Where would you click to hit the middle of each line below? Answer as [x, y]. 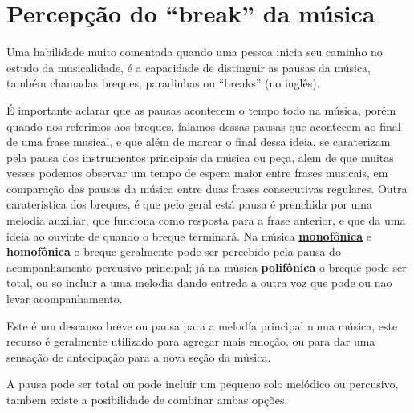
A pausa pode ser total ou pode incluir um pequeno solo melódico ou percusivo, [203, 384]
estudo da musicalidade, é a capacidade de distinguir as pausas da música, [189, 67]
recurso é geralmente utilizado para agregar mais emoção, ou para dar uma [191, 341]
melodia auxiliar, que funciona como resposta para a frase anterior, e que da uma [206, 220]
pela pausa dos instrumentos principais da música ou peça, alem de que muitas [200, 157]
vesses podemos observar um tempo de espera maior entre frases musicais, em [197, 173]
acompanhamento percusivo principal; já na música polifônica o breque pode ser [207, 267]
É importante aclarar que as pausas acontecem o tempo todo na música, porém [201, 109]
